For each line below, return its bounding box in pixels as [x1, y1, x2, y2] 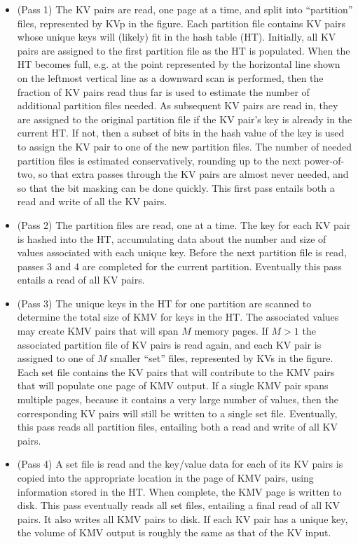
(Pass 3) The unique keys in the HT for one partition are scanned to [17, 295, 312, 310]
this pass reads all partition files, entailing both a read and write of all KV [17, 419, 338, 434]
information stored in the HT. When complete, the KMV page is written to [17, 484, 342, 498]
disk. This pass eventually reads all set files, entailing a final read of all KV [17, 498, 340, 512]
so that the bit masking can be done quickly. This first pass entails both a [17, 180, 335, 195]
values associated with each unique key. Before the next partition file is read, [17, 245, 347, 260]
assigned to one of [17, 351, 95, 365]
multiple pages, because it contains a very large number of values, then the [17, 392, 338, 407]
